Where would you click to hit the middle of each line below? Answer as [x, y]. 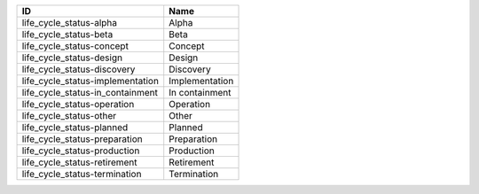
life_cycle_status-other [69, 116]
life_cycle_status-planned [75, 127]
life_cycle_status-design [72, 58]
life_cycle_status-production [81, 151]
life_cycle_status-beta [67, 34]
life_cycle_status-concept [75, 46]
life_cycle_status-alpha [70, 23]
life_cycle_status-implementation [90, 81]
